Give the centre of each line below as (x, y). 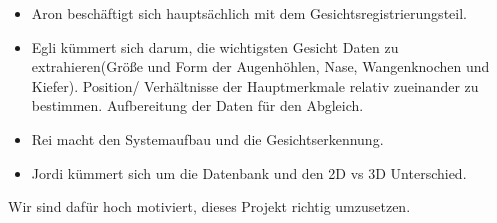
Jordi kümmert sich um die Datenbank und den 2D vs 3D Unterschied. (249, 172)
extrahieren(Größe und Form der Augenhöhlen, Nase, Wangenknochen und (260, 66)
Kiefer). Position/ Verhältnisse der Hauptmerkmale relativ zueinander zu (255, 85)
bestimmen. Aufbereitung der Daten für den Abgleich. (197, 105)
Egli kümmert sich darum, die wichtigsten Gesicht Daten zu (215, 46)
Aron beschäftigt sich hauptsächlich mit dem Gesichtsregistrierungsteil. (249, 13)
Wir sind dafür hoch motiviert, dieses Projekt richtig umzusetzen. (209, 206)
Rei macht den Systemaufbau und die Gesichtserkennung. (207, 138)
